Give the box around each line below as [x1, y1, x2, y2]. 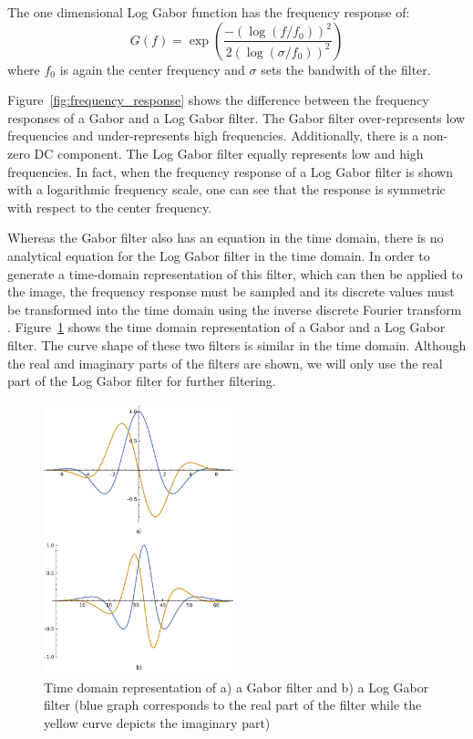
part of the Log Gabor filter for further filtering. [7, 371, 276, 390]
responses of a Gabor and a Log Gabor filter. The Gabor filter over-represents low [7, 108, 466, 127]
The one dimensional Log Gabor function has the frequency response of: [7, 3, 410, 21]
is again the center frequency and [59, 59, 245, 78]
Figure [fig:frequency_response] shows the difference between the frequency [7, 90, 429, 109]
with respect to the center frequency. [7, 197, 212, 216]
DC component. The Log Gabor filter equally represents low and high [34, 143, 424, 162]
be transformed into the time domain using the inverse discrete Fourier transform [7, 299, 462, 318]
